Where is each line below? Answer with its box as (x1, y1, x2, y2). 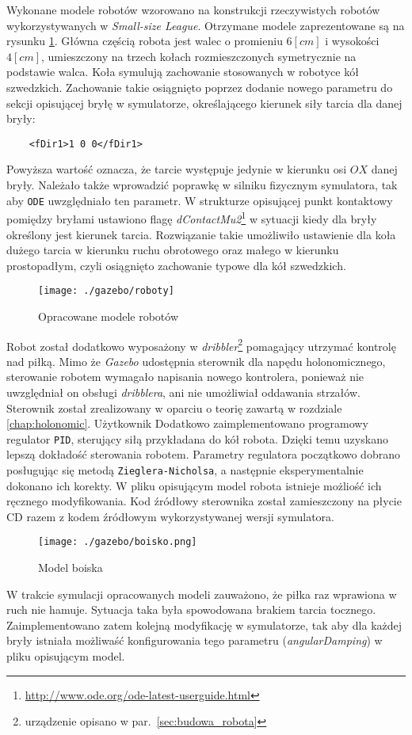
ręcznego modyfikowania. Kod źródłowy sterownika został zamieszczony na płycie (6, 493, 402, 509)
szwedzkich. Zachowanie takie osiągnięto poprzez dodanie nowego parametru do (6, 78, 393, 95)
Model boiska (38, 559, 103, 576)
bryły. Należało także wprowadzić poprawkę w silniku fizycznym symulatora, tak (6, 177, 398, 192)
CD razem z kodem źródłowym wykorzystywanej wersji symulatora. (6, 508, 334, 524)
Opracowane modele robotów (38, 307, 179, 324)
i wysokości (325, 32, 380, 49)
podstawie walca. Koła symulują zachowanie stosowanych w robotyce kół (6, 63, 359, 80)
